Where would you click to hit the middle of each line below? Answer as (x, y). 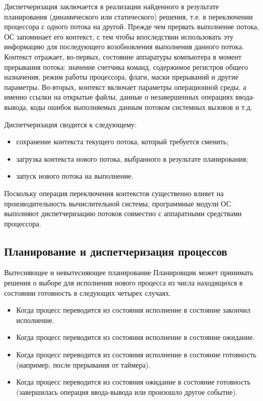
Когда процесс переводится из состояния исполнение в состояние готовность (136, 355)
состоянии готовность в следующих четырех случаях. (88, 292)
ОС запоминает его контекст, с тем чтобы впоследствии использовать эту (119, 36)
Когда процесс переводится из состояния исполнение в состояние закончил (133, 310)
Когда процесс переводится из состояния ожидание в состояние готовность (133, 382)
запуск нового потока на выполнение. (75, 176)
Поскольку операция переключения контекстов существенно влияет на (114, 193)
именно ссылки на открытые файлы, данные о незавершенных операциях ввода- (130, 97)
